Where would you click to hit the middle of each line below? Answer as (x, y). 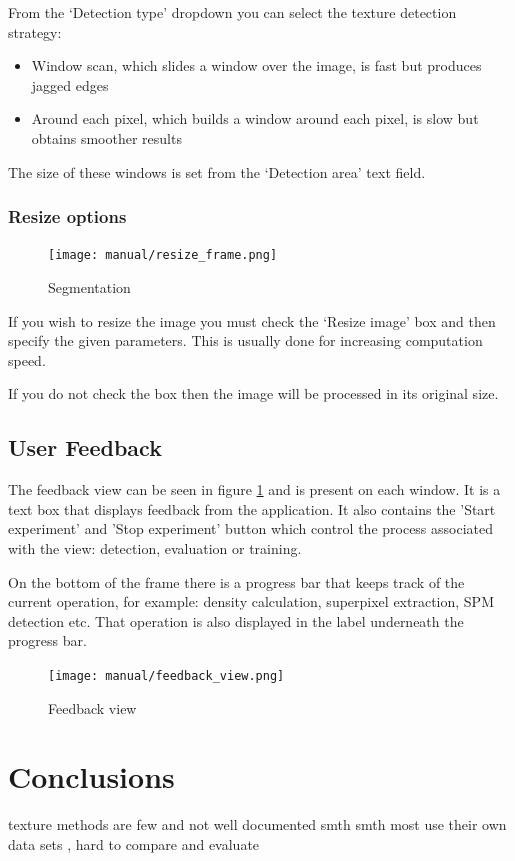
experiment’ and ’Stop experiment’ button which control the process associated (251, 528)
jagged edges (70, 84)
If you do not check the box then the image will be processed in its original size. (253, 393)
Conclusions (91, 776)
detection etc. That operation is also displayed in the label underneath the (236, 620)
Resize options (67, 216)
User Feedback (85, 447)
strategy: (35, 31)
